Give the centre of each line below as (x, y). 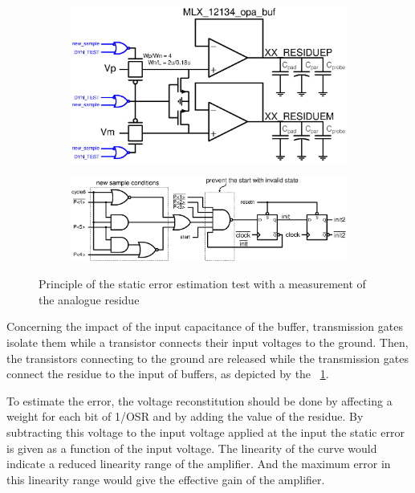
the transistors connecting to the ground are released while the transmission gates (207, 358)
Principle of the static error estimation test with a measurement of (202, 284)
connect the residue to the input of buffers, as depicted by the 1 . (168, 374)
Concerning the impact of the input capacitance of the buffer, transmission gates (205, 326)
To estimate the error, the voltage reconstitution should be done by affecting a (199, 400)
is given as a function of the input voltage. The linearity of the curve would (192, 448)
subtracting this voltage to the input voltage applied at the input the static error (205, 432)
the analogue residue (89, 299)
